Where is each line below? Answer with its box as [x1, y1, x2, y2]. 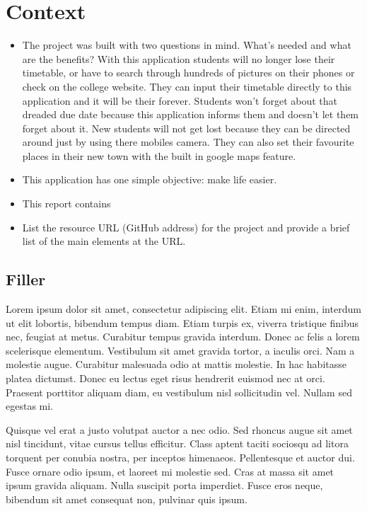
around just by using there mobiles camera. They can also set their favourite [22, 134, 354, 149]
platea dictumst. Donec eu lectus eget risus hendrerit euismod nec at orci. [6, 371, 325, 386]
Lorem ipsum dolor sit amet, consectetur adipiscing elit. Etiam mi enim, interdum [6, 302, 361, 316]
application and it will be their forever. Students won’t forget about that [22, 93, 337, 108]
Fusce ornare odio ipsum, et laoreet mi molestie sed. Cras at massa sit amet [6, 464, 334, 478]
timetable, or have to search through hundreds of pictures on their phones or [22, 65, 355, 80]
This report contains [22, 196, 111, 211]
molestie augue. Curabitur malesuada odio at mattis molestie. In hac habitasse [6, 357, 346, 372]
